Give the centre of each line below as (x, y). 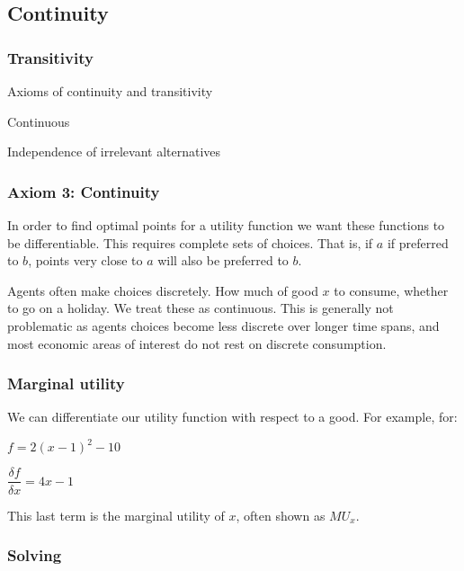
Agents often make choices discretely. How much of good (163, 290)
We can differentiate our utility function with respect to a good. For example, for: (232, 417)
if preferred (418, 242)
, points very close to (85, 260)
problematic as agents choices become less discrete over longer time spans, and (223, 325)
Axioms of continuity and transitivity (110, 91)
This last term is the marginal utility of (116, 515)
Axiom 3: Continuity (84, 191)
